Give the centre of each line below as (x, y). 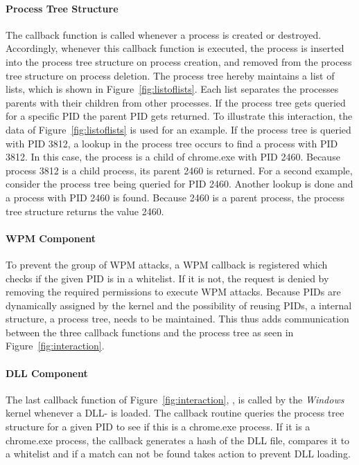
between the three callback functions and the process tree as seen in (150, 332)
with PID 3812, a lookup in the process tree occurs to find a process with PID (172, 143)
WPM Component (51, 238)
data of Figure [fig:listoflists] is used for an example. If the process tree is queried (178, 129)
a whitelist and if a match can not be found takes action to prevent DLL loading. (178, 454)
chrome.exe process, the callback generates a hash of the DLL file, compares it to (178, 440)
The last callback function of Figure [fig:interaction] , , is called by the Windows (175, 399)
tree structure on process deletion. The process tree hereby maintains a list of (170, 75)
